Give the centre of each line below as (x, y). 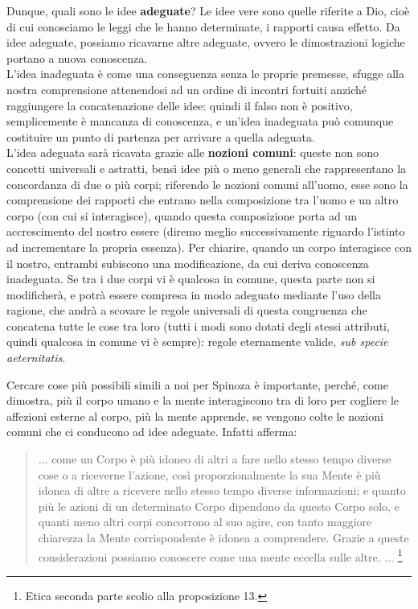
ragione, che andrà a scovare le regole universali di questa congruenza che (187, 310)
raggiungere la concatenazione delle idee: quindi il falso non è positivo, (180, 105)
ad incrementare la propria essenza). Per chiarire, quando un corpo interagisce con (209, 247)
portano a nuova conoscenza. (77, 58)
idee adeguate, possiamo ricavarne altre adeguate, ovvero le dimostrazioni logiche (206, 42)
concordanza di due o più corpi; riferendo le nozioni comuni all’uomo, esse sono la (207, 184)
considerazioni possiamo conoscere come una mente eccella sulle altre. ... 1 (220, 555)
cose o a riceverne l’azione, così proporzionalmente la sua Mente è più (209, 474)
